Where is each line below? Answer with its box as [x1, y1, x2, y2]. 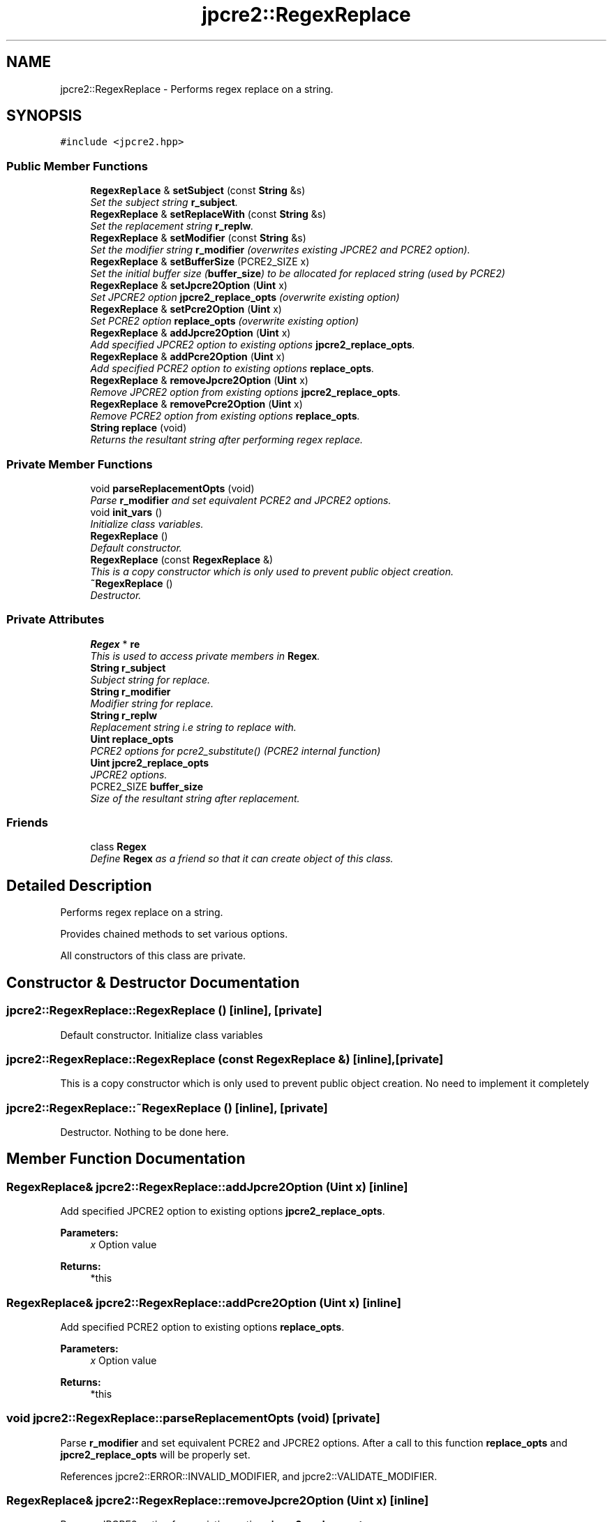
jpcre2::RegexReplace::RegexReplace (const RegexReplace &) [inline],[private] [6, 1051, 444, 1066]
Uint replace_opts [90, 732, 174, 745]
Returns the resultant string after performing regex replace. [90, 434, 364, 446]
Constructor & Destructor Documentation [6, 973, 300, 991]
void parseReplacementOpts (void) [90, 482, 255, 494]
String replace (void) [90, 422, 187, 434]
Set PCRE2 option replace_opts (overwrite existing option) [90, 315, 359, 327]
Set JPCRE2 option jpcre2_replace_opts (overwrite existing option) [90, 291, 400, 304]
